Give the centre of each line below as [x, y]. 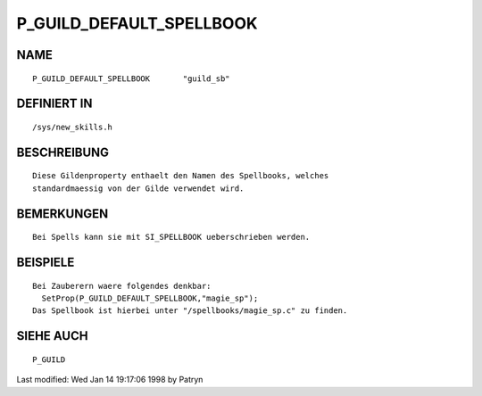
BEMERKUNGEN [62, 214]
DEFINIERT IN [54, 104]
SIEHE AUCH [52, 336]
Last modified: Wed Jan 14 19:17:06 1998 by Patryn [110, 380]
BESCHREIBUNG [63, 152]
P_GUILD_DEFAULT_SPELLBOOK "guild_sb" [132, 78]
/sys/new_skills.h [73, 127]
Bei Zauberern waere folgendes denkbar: [122, 286]
